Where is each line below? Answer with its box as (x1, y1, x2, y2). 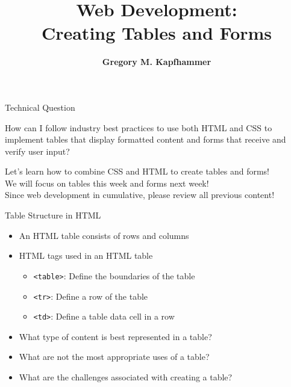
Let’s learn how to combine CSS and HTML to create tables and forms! (5, 165, 269, 178)
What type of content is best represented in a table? (19, 330, 212, 342)
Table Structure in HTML (5, 209, 101, 221)
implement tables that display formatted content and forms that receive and (5, 133, 286, 146)
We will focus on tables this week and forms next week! (5, 176, 209, 189)
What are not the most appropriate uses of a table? (19, 350, 210, 363)
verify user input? (5, 144, 70, 157)
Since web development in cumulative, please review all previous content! (5, 188, 275, 201)
